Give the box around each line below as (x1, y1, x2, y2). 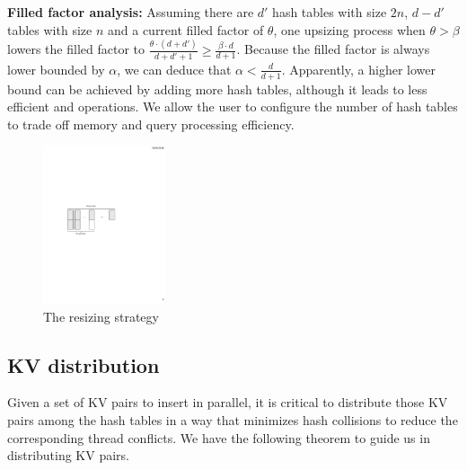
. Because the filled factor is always (236, 40, 430, 58)
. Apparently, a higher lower (281, 59, 436, 78)
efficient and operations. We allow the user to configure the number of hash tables (7, 97, 458, 116)
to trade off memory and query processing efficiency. (7, 114, 295, 133)
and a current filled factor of (107, 20, 264, 39)
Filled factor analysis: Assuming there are (7, 3, 254, 21)
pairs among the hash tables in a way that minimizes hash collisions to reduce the (7, 411, 458, 430)
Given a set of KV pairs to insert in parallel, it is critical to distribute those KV (7, 393, 448, 412)
